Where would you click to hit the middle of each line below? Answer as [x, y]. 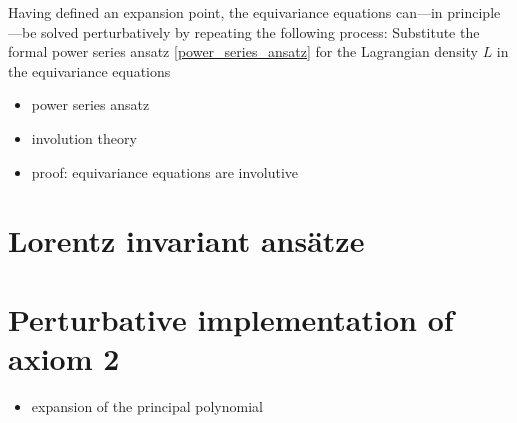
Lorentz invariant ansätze [186, 240]
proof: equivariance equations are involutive [165, 171]
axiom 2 [64, 357]
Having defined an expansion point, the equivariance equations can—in [225, 12]
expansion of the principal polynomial [147, 405]
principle [474, 12]
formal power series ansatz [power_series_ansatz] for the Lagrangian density [243, 51]
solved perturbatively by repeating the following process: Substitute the [260, 31]
